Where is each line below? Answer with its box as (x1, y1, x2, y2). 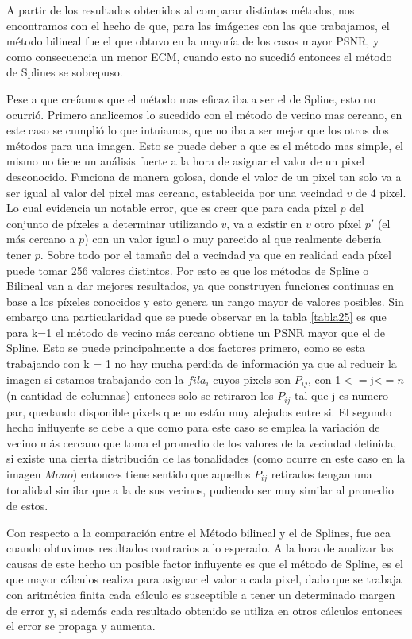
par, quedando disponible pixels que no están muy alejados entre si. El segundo (6, 403, 392, 420)
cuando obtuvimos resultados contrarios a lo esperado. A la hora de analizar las (6, 540, 394, 556)
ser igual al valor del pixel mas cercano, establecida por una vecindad (6, 184, 343, 200)
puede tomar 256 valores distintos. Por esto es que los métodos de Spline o (6, 261, 369, 278)
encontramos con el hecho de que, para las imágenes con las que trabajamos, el (6, 17, 390, 33)
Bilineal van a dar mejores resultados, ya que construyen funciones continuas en (6, 277, 395, 294)
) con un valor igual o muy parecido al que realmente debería (84, 230, 382, 247)
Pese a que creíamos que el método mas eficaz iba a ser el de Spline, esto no (6, 90, 375, 106)
